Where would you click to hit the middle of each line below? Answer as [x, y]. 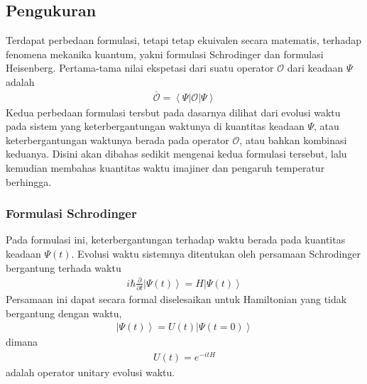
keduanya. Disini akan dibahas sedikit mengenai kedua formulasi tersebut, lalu [176, 154]
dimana [22, 342]
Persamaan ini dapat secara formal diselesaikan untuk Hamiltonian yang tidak [176, 299]
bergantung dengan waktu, [64, 313]
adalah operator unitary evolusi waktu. [91, 372]
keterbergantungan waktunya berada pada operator [117, 139]
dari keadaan [315, 68]
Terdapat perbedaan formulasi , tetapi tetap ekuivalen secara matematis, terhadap [183, 40]
